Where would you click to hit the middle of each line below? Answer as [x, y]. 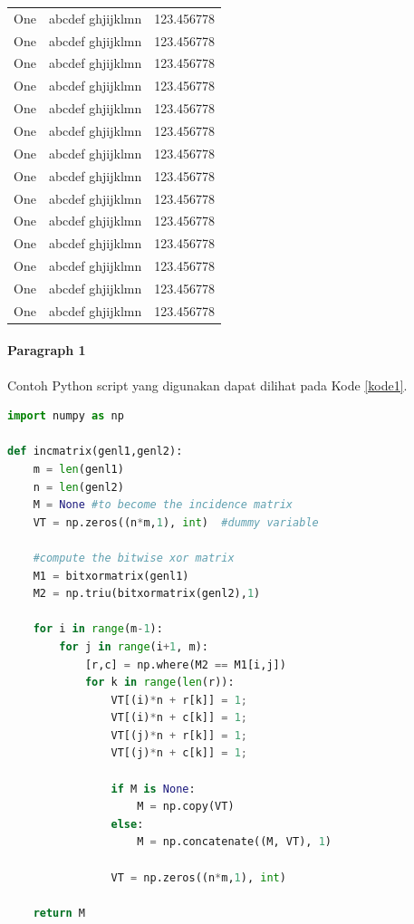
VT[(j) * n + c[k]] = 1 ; [179, 753]
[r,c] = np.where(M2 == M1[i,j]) [185, 664]
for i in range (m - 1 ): [98, 629]
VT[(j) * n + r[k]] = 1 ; [179, 735]
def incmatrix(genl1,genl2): [95, 452]
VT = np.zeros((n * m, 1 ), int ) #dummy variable [176, 522]
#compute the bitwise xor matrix [134, 558]
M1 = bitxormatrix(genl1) [111, 576]
